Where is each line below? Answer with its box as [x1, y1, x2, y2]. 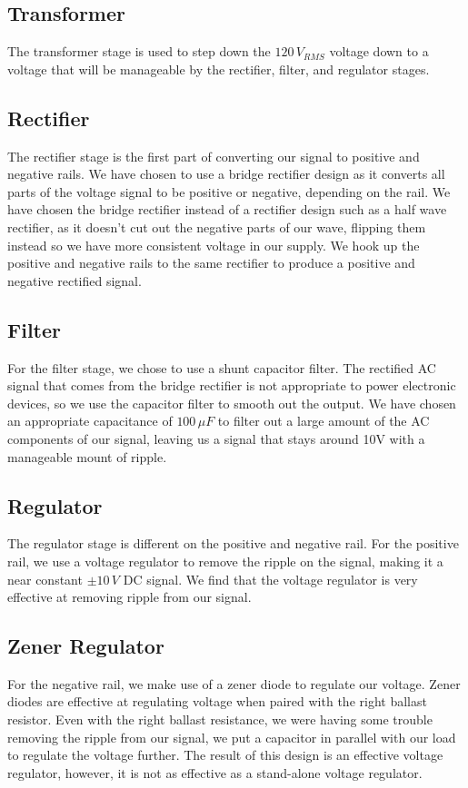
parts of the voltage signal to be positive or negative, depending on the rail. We [7, 182, 451, 201]
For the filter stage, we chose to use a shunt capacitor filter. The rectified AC [7, 358, 436, 377]
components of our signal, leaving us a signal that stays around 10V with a [7, 428, 425, 448]
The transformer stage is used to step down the [7, 42, 271, 61]
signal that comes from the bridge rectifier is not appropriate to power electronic [7, 376, 456, 395]
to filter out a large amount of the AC [217, 411, 430, 430]
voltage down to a [329, 42, 429, 61]
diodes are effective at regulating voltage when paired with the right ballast [7, 692, 427, 711]
